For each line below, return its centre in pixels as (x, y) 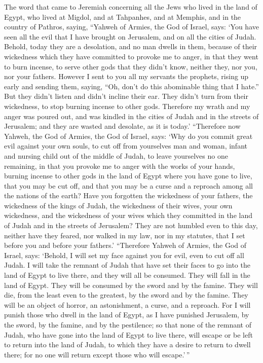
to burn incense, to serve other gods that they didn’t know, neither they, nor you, (131, 66)
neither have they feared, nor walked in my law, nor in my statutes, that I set (125, 235)
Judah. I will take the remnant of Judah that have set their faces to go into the (127, 265)
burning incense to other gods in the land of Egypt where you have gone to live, (128, 176)
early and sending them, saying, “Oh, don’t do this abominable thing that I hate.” (131, 86)
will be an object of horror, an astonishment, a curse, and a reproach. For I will (127, 304)
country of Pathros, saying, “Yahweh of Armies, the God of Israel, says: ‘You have (131, 27)
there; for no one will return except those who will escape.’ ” (97, 354)
